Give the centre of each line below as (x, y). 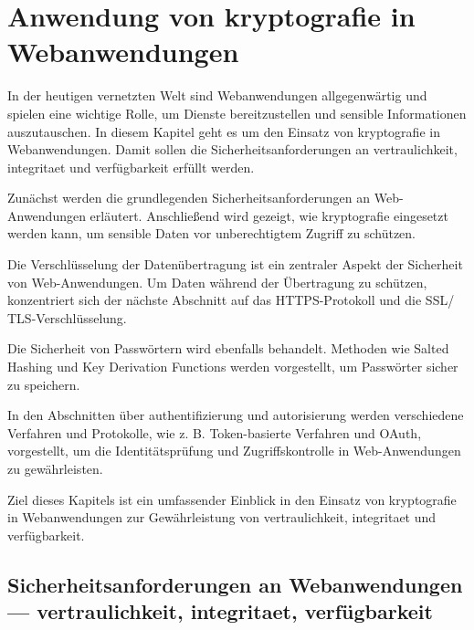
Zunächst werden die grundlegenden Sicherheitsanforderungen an (189, 198)
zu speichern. (44, 384)
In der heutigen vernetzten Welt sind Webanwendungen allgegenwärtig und (217, 95)
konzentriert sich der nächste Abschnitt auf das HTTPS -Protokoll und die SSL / (231, 300)
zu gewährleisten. (55, 468)
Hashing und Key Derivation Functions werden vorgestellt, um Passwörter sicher (233, 367)
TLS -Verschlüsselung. (67, 317)
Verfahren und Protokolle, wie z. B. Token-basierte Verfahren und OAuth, (215, 432)
